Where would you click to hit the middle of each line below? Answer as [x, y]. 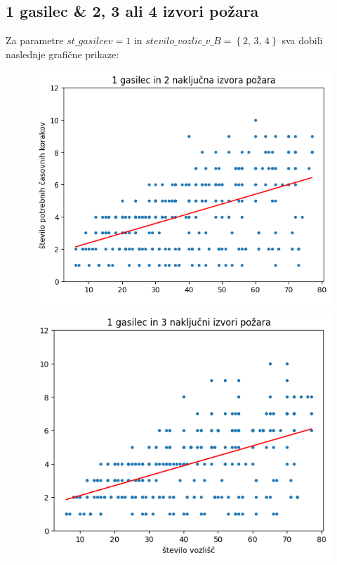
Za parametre [35, 40]
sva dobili [302, 40]
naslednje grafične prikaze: [62, 54]
